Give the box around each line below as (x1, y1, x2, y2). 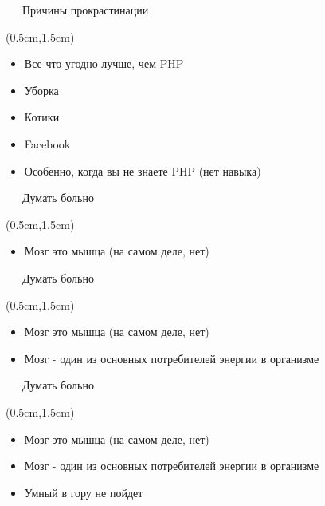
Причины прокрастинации (22, 2, 149, 18)
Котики (24, 109, 60, 125)
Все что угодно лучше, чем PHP (24, 55, 184, 72)
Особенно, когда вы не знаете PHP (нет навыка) (24, 162, 261, 179)
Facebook (24, 135, 71, 152)
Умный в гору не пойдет (24, 484, 143, 500)
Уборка (24, 81, 59, 98)
